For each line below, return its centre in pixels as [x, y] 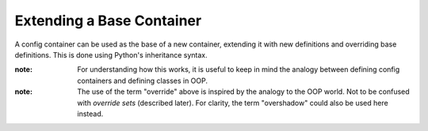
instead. [90, 114]
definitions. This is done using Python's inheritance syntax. [111, 54]
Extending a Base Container [108, 21]
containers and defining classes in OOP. [143, 80]
